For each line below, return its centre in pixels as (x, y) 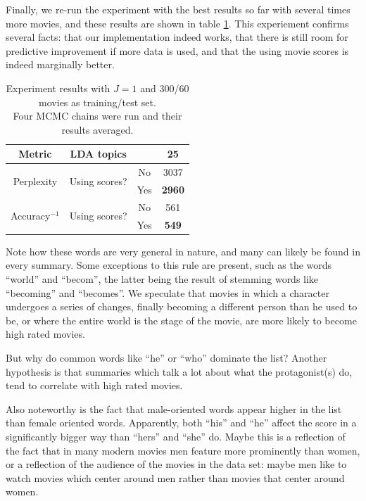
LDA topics (98, 154)
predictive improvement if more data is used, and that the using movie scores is (177, 50)
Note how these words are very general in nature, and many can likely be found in (183, 251)
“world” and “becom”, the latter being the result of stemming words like (162, 279)
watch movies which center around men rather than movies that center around (175, 477)
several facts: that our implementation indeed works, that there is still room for (177, 37)
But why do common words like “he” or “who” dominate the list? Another (166, 357)
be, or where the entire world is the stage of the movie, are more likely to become (181, 320)
